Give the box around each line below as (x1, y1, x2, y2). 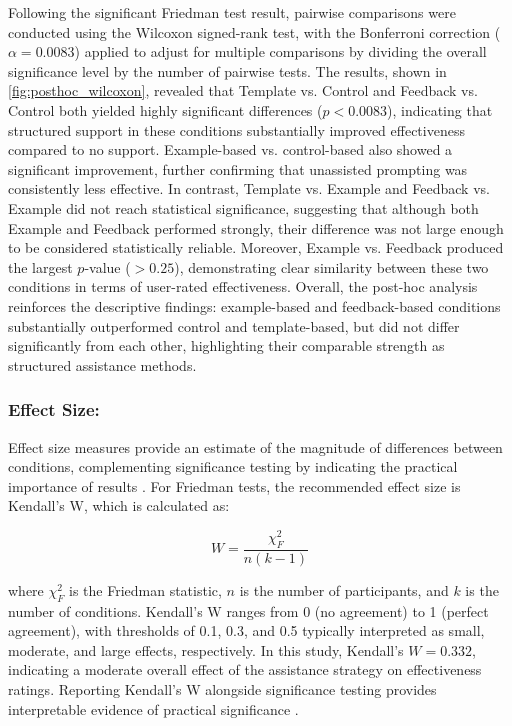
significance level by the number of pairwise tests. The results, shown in (8, 60, 447, 81)
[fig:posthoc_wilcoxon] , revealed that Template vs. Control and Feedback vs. (8, 80, 478, 101)
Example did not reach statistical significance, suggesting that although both (8, 197, 479, 218)
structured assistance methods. (8, 354, 197, 375)
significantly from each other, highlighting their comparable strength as (8, 335, 445, 356)
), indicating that (387, 99, 493, 120)
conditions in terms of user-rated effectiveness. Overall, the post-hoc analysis (8, 276, 478, 297)
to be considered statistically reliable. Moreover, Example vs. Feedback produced (8, 237, 504, 258)
